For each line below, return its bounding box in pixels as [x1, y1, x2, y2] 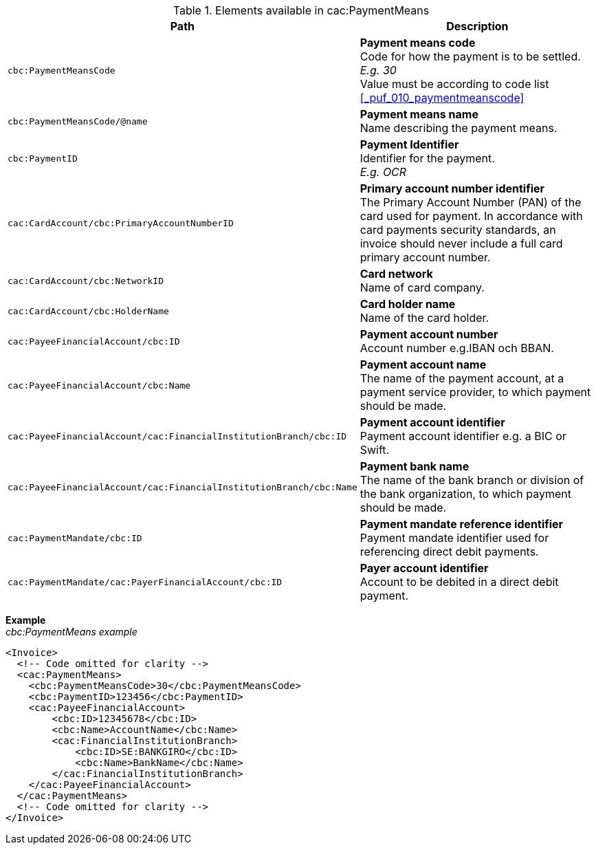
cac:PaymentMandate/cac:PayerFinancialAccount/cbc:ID [8, 576, 283, 587]
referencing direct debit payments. [360, 545, 539, 558]
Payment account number [360, 327, 498, 341]
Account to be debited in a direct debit [360, 575, 559, 589]
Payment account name [360, 358, 487, 371]
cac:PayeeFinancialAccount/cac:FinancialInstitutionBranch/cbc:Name [8, 481, 357, 492]
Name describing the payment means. [360, 121, 558, 135]
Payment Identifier [360, 138, 459, 151]
